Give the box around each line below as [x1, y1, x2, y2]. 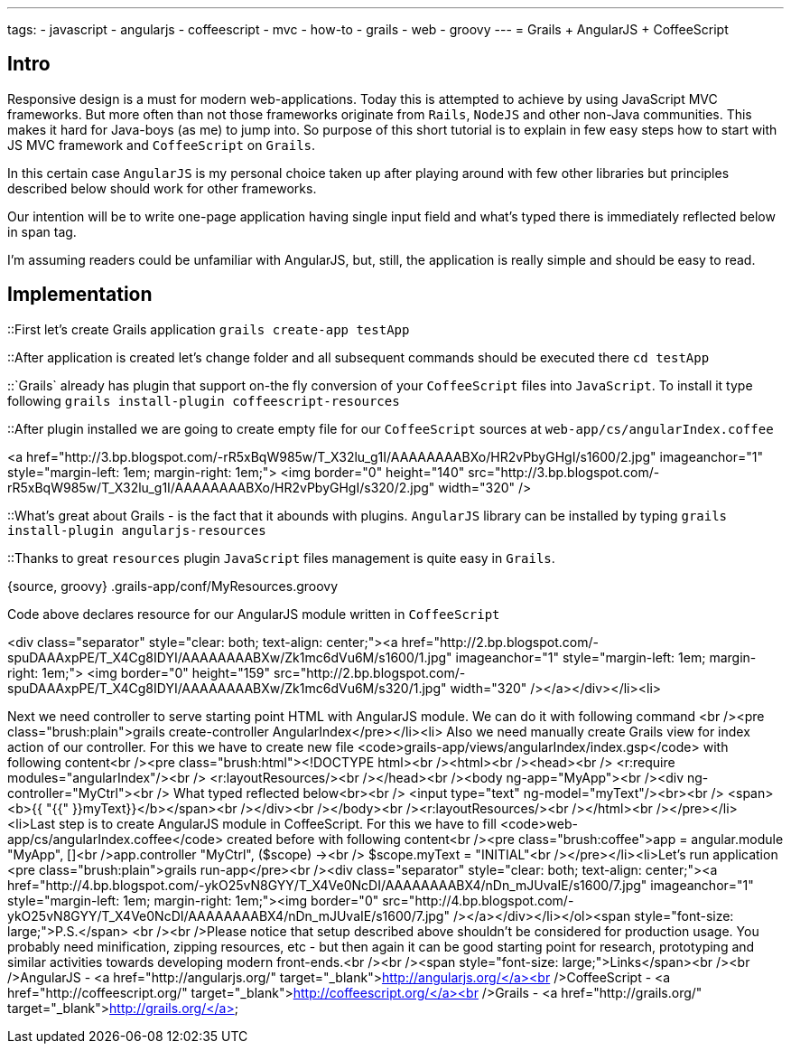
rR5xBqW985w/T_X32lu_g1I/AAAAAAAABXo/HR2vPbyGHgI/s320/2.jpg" [7, 479, 435, 495]
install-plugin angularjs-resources [7, 522, 266, 538]
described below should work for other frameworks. [7, 180, 317, 196]
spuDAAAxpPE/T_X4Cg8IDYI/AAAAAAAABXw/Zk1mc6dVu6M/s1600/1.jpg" [7, 649, 452, 665]
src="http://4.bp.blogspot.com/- [382, 892, 574, 908]
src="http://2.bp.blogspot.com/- [274, 664, 466, 680]
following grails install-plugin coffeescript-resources [7, 392, 400, 408]
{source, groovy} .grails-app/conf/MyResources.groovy [7, 577, 339, 594]
